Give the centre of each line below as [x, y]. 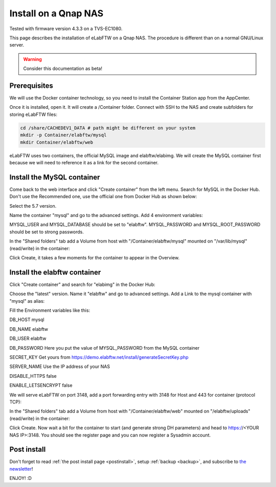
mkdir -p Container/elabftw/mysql [63, 135]
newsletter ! [21, 469]
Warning [32, 59]
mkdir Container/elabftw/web [57, 142]
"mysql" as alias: [27, 301]
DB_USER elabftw [28, 338]
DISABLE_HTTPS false [33, 376]
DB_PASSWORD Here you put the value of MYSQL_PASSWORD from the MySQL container [105, 348]
